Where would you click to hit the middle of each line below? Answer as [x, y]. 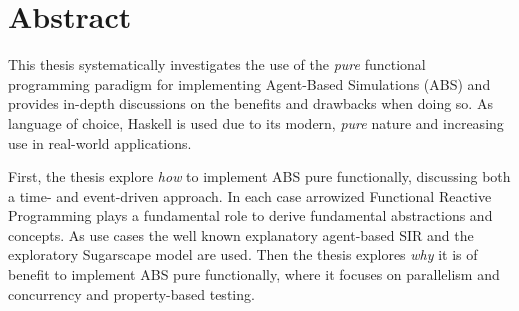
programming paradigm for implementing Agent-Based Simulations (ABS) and [249, 83]
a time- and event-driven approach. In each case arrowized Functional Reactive [250, 195]
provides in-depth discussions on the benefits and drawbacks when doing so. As [250, 103]
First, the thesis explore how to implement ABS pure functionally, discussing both [259, 176]
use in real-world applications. [100, 142]
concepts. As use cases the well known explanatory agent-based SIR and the [241, 234]
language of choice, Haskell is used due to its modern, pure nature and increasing [256, 122]
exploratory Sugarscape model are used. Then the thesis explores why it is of [243, 254]
